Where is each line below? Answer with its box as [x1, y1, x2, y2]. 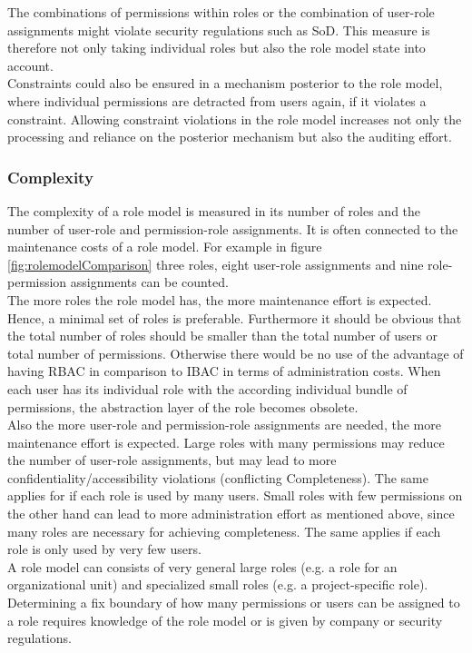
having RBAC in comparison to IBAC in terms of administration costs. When [7, 361, 441, 381]
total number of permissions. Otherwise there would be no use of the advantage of [7, 343, 464, 362]
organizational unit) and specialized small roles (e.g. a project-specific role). [7, 575, 428, 594]
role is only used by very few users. [7, 539, 202, 559]
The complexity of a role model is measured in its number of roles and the [7, 201, 421, 220]
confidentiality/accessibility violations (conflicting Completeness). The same [7, 468, 429, 487]
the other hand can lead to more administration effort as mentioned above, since [7, 504, 455, 523]
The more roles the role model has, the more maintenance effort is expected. [7, 290, 432, 309]
